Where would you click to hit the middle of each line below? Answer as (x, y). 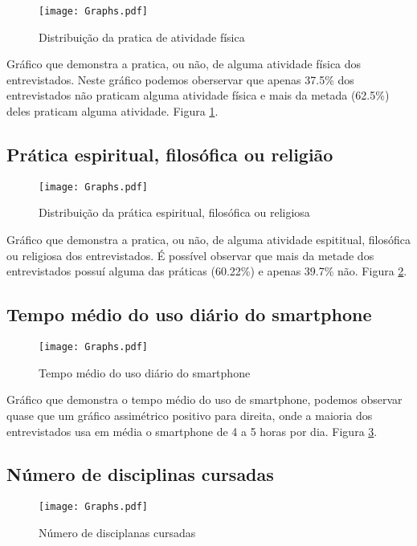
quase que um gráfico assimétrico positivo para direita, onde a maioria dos (190, 415)
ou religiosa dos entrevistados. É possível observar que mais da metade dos (190, 255)
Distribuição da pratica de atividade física (142, 37)
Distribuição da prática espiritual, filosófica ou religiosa (174, 212)
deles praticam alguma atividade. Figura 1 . (112, 111)
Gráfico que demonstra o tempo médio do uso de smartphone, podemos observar (204, 399)
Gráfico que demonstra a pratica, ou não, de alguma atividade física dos (184, 64)
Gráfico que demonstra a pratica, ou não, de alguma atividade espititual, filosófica (208, 240)
